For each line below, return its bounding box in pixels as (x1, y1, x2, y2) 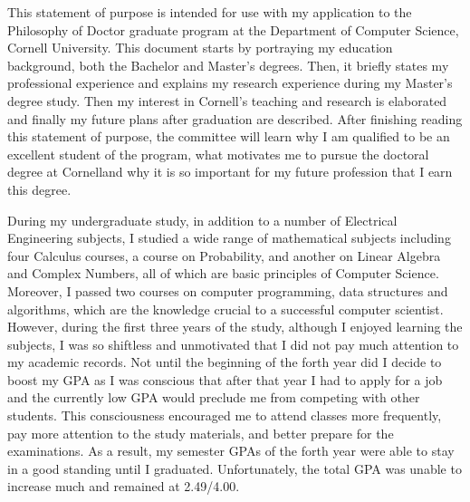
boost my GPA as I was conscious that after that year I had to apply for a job (7, 370, 443, 389)
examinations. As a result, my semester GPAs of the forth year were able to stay (7, 441, 455, 460)
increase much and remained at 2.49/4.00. (7, 477, 240, 496)
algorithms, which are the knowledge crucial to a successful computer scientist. (7, 299, 444, 318)
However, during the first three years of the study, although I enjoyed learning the (7, 317, 463, 336)
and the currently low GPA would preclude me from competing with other (7, 388, 420, 407)
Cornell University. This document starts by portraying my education (7, 38, 393, 57)
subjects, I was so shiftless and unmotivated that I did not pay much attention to (7, 334, 459, 353)
